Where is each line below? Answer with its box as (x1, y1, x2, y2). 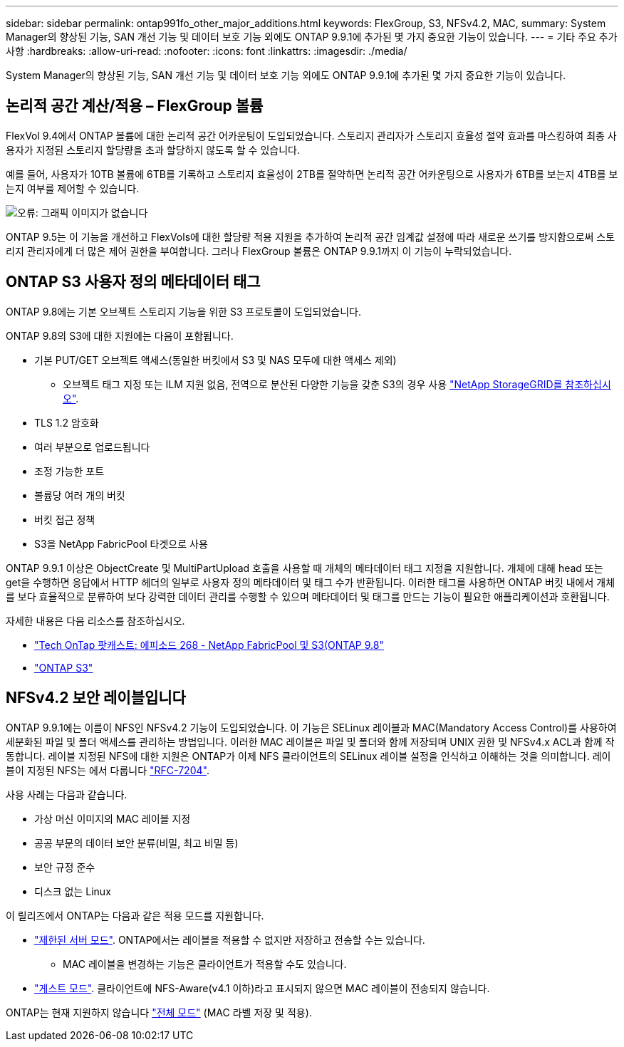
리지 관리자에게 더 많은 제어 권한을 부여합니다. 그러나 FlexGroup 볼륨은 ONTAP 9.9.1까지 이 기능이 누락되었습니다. (6, 244, 512, 257)
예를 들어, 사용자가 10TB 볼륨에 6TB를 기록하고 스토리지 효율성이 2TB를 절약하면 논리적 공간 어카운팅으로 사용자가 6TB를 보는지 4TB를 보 (6, 167, 618, 180)
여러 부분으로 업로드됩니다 (34, 440, 150, 453)
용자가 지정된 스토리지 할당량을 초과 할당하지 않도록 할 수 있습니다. (6, 143, 300, 156)
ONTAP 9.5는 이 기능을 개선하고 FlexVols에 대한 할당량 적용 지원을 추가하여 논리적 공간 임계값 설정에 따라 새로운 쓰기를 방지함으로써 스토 (6, 230, 615, 243)
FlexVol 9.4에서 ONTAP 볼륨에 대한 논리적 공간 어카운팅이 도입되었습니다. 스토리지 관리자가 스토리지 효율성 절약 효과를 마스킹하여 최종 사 (6, 129, 617, 142)
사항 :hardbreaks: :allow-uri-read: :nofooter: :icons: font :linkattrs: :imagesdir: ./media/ (6, 45, 407, 57)
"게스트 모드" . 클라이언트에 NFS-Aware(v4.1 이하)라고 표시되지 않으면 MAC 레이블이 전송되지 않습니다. (34, 981, 490, 994)
